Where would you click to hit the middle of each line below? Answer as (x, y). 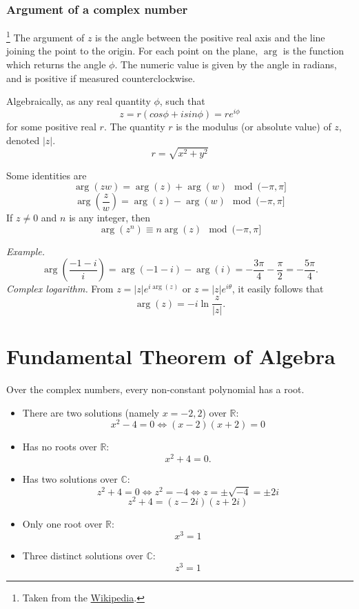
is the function (314, 51)
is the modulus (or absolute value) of (254, 126)
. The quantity (134, 126)
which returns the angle (56, 64)
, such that (182, 101)
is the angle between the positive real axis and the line (210, 37)
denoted (23, 140)
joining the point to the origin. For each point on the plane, (132, 51)
